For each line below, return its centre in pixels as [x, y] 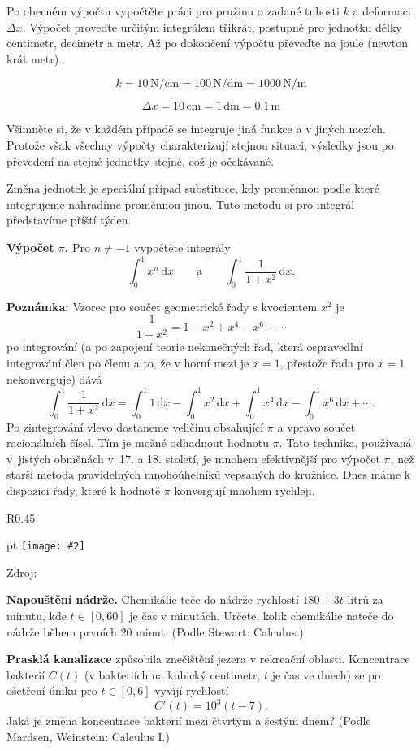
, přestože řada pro [327, 363]
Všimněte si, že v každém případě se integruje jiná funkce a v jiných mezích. [196, 129]
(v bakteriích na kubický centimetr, [172, 674]
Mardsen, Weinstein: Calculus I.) [88, 737]
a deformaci [382, 11]
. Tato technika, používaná [345, 443]
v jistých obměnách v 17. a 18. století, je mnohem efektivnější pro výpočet [193, 458]
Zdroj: [22, 572]
